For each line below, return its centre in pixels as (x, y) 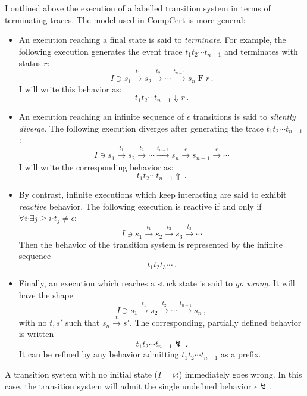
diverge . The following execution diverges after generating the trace (141, 128)
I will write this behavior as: (70, 88)
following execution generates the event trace (101, 51)
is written (36, 334)
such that (83, 322)
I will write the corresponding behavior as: (96, 166)
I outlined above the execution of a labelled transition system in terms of (138, 8)
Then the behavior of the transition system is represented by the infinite (151, 244)
